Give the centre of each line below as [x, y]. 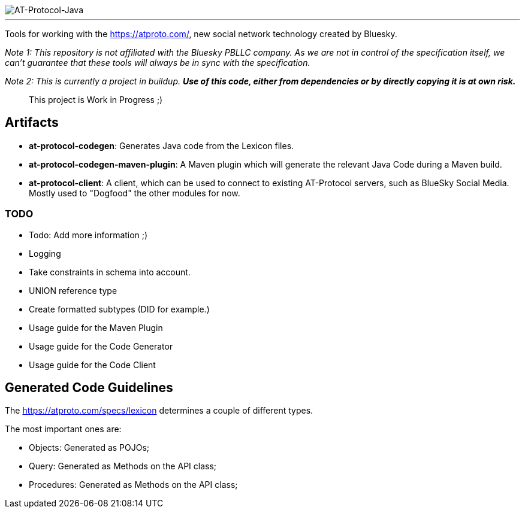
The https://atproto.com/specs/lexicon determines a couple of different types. [159, 411]
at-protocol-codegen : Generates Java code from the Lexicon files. [162, 145]
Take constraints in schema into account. [110, 272]
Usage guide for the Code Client [92, 365]
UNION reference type [73, 290]
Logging [45, 253]
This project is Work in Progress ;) [96, 100]
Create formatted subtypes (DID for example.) [119, 309]
